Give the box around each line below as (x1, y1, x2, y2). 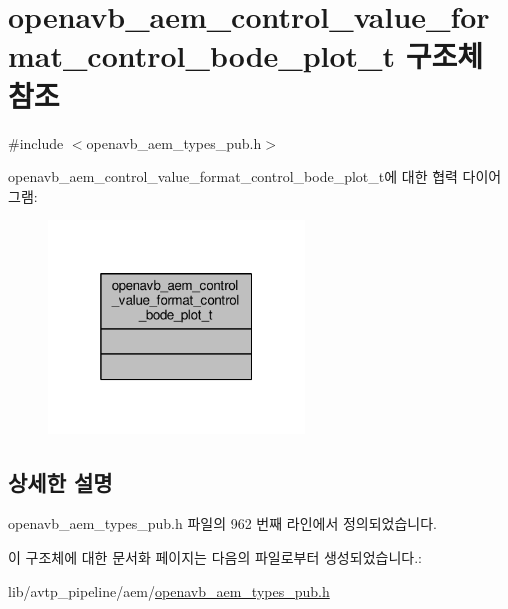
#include (8, 132, 64, 153)
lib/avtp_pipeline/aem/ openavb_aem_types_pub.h (8, 580, 330, 601)
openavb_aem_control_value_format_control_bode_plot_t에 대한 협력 (8, 166, 458, 187)
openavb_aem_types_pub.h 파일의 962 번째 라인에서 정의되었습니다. (8, 513, 438, 534)
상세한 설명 (8, 466, 113, 497)
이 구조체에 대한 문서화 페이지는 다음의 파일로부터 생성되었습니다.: (8, 546, 422, 567)
